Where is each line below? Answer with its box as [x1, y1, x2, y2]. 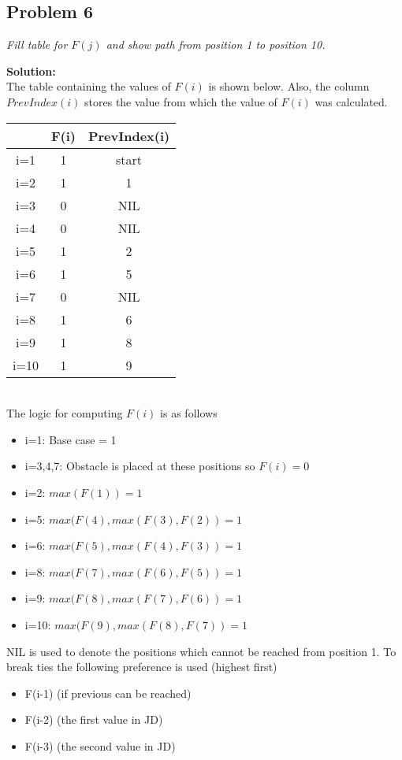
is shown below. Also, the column [208, 78, 370, 95]
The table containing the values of [6, 78, 171, 95]
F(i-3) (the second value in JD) [24, 737, 176, 754]
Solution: [6, 62, 56, 79]
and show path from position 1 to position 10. [106, 36, 326, 53]
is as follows [160, 405, 218, 421]
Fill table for [6, 36, 68, 53]
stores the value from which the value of [84, 93, 277, 109]
